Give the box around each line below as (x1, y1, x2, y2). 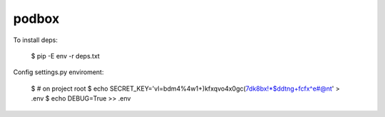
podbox (13, 11, 60, 26)
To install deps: (13, 36, 58, 44)
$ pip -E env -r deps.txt (31, 51, 100, 60)
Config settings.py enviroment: (13, 68, 104, 76)
